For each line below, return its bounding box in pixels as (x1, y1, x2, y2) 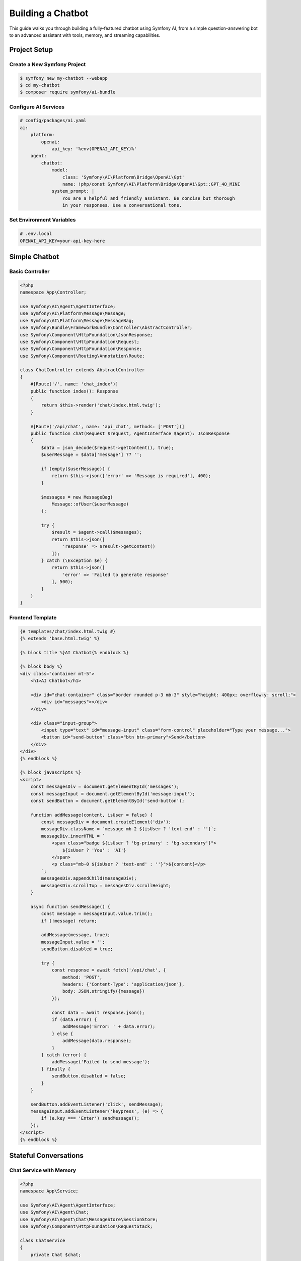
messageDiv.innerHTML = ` (41, 833, 105, 839)
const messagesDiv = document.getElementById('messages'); (30, 784, 180, 789)
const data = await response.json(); (51, 1009, 145, 1015)
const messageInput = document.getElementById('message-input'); (30, 791, 195, 796)
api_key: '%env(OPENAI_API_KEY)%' (51, 146, 137, 151)
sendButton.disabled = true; (41, 946, 113, 952)
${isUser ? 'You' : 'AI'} (62, 847, 126, 853)
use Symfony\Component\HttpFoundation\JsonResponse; (20, 332, 153, 337)
